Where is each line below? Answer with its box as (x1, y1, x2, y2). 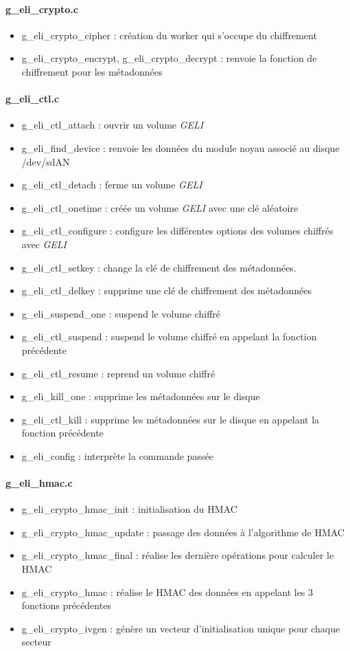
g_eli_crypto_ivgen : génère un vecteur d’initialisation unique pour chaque (21, 621, 340, 635)
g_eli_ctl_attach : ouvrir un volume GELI (21, 118, 204, 132)
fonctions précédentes (21, 598, 111, 613)
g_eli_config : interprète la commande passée (21, 448, 213, 463)
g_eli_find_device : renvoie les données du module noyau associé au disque (21, 140, 340, 155)
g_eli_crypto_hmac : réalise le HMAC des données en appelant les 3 (21, 584, 314, 599)
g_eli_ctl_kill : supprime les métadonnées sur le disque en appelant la (21, 412, 320, 426)
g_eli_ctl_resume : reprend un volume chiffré (21, 366, 215, 380)
